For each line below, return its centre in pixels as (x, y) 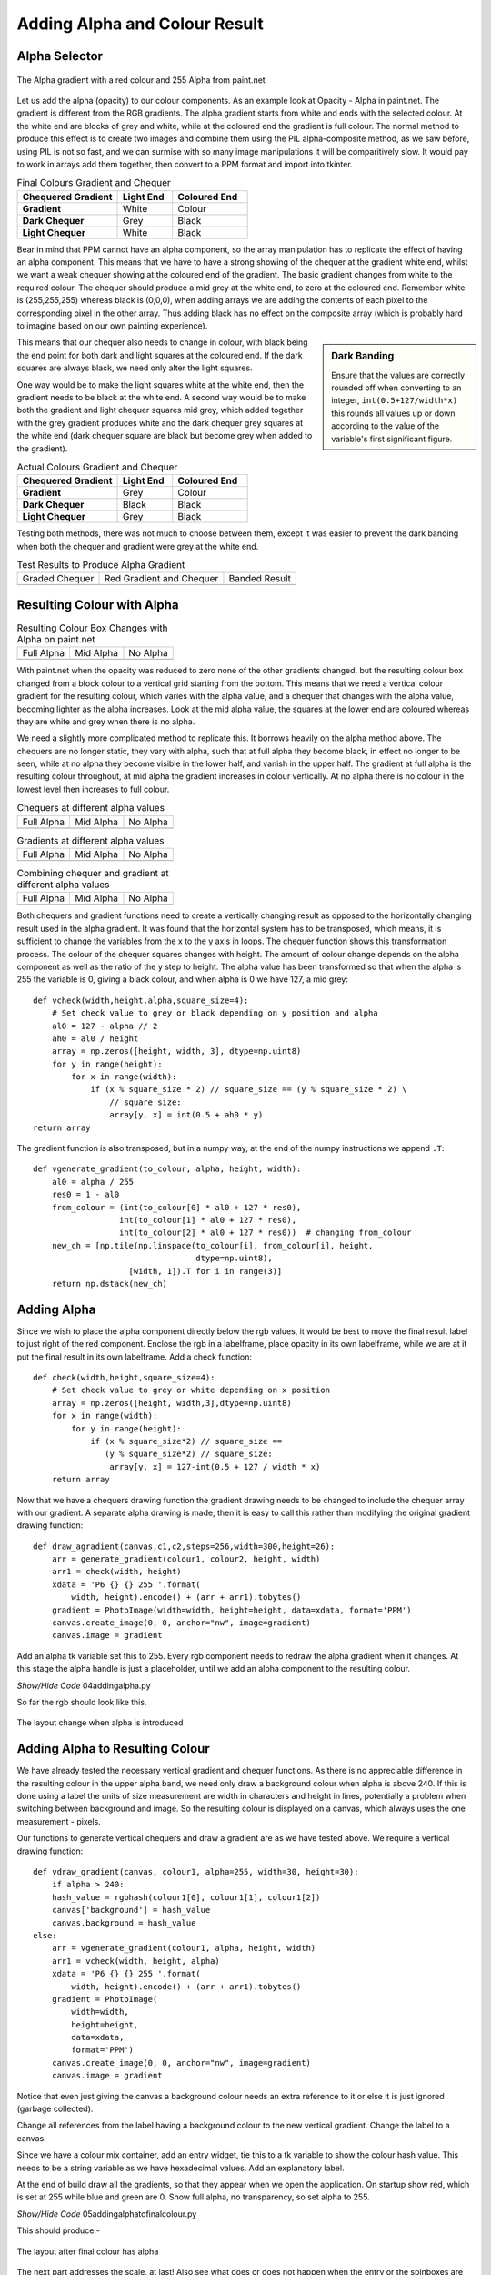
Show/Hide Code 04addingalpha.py (84, 1685)
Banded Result (260, 579)
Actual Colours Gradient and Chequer (97, 467)
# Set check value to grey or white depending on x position (191, 1390)
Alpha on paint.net (56, 640)
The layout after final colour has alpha (88, 2251)
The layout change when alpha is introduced (100, 1723)
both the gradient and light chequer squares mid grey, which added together (160, 410)
